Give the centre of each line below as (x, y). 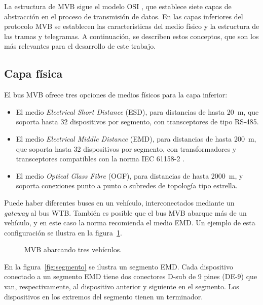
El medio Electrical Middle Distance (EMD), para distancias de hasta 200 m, (136, 138)
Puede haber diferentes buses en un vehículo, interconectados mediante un (119, 202)
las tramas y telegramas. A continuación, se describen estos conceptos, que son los (131, 36)
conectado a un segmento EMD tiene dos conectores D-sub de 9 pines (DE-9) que (131, 276)
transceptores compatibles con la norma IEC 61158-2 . (100, 159)
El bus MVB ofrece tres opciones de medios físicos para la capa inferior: (116, 95)
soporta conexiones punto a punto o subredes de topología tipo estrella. (127, 185)
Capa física (33, 73)
